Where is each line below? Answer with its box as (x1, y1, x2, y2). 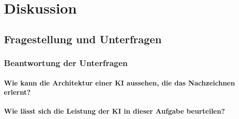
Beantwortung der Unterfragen (4, 57, 128, 69)
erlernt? (4, 87, 31, 97)
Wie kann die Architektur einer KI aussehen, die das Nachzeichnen (4, 77, 235, 87)
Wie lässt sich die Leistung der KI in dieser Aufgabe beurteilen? (4, 106, 225, 116)
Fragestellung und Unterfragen (4, 31, 162, 46)
